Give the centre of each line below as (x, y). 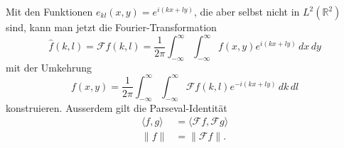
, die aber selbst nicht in (247, 11)
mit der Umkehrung (49, 67)
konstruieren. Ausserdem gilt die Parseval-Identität (117, 107)
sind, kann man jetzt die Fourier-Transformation (111, 27)
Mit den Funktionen (49, 11)
